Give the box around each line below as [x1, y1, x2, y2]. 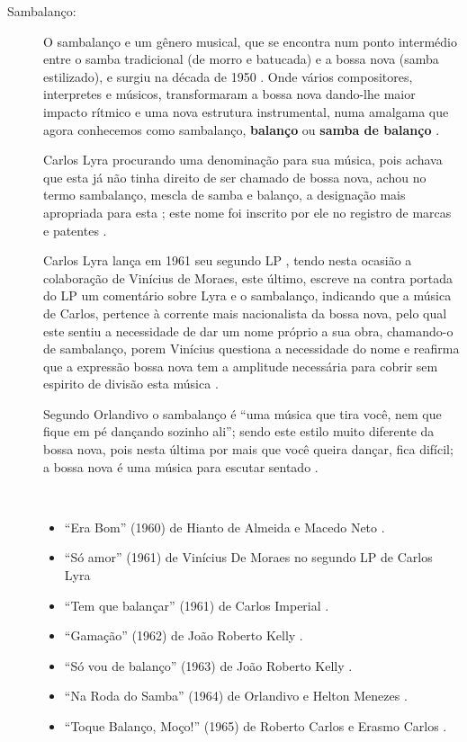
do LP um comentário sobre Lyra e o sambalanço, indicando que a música [43, 286, 452, 305]
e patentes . [43, 220, 107, 239]
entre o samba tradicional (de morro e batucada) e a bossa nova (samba [43, 49, 439, 68]
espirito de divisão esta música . [43, 374, 219, 393]
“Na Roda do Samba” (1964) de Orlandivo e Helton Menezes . [64, 686, 408, 705]
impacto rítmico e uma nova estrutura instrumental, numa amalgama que [43, 102, 449, 121]
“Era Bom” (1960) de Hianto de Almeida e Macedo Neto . [64, 517, 385, 536]
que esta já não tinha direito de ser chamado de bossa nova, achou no [43, 167, 427, 186]
